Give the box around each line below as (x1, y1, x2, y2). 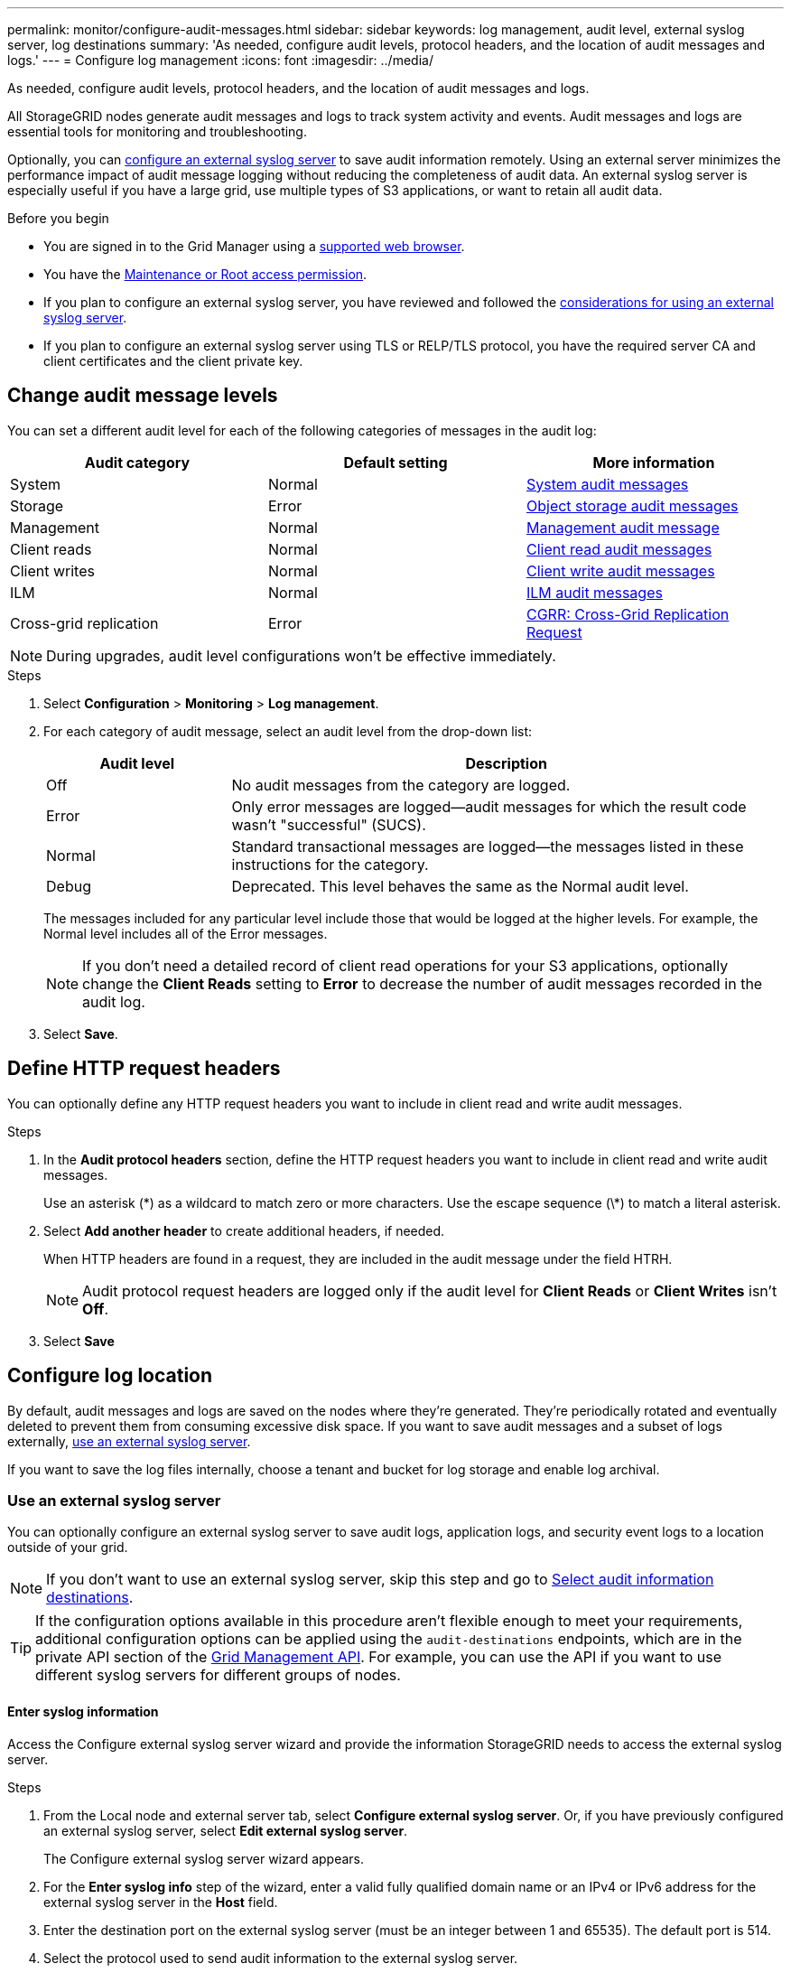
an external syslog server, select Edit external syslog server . (43, 1822, 408, 1838)
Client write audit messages (526, 561, 715, 580)
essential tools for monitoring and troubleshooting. (7, 124, 307, 139)
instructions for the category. (231, 855, 429, 874)
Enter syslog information (7, 1703, 159, 1719)
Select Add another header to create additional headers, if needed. (43, 1222, 445, 1239)
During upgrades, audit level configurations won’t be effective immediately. (46, 646, 556, 665)
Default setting (343, 453, 448, 472)
